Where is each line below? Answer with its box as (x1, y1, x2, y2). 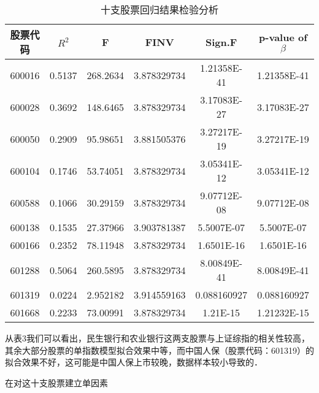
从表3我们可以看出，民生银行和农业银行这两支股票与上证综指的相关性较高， (5, 332, 310, 344)
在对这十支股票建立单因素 (5, 376, 108, 389)
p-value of (259, 30, 307, 44)
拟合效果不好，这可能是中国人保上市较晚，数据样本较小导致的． (5, 356, 263, 368)
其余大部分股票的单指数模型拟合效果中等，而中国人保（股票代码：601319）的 (5, 343, 314, 356)
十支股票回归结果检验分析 (100, 2, 218, 17)
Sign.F (205, 34, 237, 49)
